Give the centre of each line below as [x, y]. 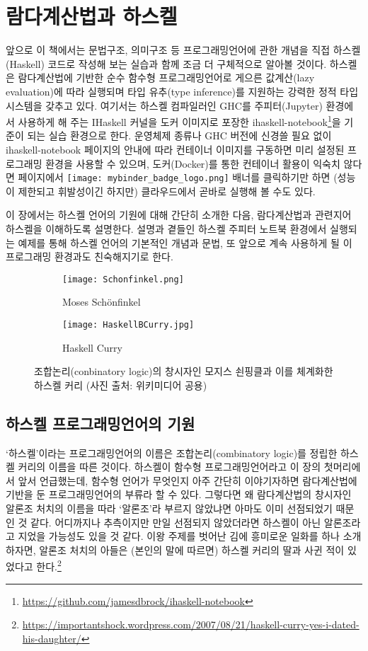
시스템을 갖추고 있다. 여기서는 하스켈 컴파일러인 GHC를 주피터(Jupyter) [164, 105]
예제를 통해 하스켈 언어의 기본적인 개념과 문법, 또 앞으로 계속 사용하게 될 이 [185, 242]
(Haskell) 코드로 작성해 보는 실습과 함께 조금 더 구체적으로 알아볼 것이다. [166, 63]
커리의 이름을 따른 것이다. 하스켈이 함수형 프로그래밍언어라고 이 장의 [169, 467]
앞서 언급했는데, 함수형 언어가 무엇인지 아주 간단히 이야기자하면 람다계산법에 [188, 480]
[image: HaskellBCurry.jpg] [128, 325]
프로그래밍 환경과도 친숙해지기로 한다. [90, 257]
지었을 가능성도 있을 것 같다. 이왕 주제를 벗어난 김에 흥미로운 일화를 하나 [179, 536]
